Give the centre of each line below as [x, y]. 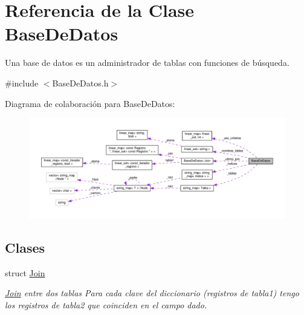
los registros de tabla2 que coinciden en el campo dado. [106, 304]
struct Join [25, 272]
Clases [25, 247]
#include [22, 83]
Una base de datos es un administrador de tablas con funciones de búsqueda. [147, 63]
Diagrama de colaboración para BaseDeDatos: [90, 103]
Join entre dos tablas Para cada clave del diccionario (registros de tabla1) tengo [152, 293]
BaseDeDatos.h [80, 83]
